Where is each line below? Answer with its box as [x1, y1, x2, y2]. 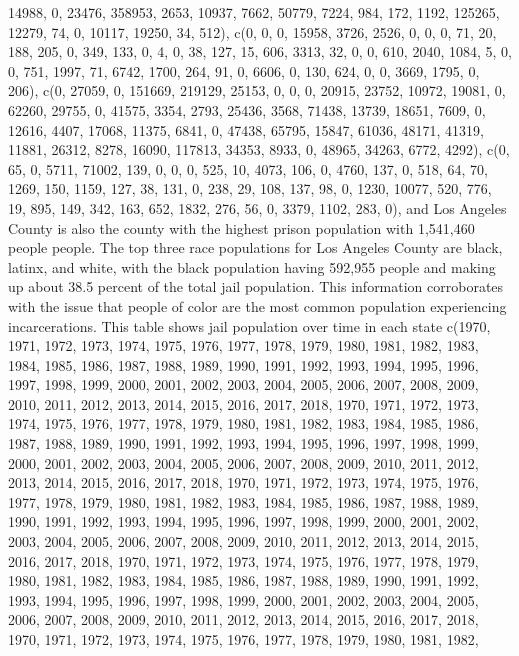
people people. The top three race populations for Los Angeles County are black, [8, 237, 503, 258]
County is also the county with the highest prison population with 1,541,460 [8, 217, 475, 238]
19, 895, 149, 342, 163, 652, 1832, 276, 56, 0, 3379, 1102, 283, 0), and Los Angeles [8, 197, 507, 218]
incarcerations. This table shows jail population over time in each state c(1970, [8, 315, 491, 336]
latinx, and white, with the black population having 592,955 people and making [8, 256, 496, 277]
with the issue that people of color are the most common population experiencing [8, 295, 507, 316]
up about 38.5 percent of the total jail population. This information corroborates [8, 276, 504, 297]
